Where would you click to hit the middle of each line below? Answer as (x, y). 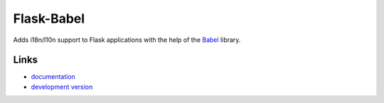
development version (62, 87)
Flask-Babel (49, 18)
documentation (53, 77)
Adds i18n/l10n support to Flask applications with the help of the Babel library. (127, 40)
